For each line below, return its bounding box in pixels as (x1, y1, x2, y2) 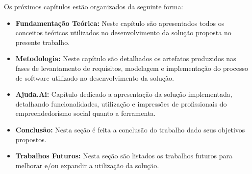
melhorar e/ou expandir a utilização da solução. (15, 160, 159, 170)
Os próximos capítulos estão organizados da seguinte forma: (4, 1, 183, 11)
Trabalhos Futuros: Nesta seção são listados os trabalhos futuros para (15, 151, 233, 161)
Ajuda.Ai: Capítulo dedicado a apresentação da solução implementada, (15, 89, 232, 99)
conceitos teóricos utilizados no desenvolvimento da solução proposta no (15, 27, 231, 38)
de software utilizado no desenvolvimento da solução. (15, 72, 174, 83)
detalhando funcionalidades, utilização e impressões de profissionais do (15, 98, 227, 109)
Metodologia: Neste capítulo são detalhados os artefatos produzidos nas (15, 53, 236, 64)
